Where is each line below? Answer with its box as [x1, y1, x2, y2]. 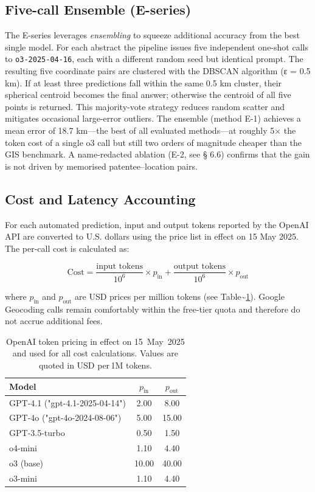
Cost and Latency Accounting [5, 189, 196, 208]
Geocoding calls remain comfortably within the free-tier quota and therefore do [5, 302, 300, 315]
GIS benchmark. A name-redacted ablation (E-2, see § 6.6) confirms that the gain [5, 148, 310, 161]
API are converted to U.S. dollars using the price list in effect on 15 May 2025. [5, 230, 299, 243]
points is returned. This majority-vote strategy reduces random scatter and [5, 100, 285, 113]
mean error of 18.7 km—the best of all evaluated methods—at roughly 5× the [5, 124, 296, 137]
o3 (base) [9, 456, 44, 469]
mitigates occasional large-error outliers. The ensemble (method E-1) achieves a [5, 112, 301, 125]
